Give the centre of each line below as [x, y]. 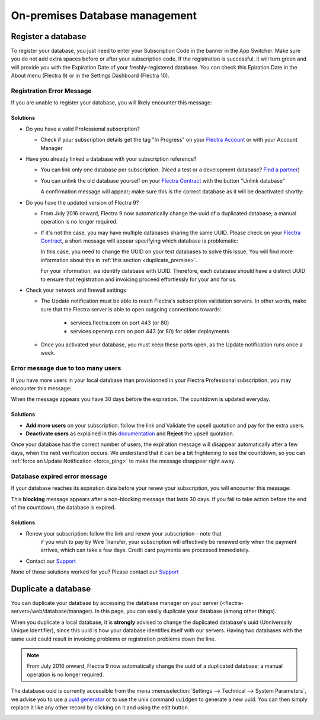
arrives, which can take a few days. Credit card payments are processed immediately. [145, 550]
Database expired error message [59, 476]
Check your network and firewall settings [76, 290]
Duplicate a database [51, 589]
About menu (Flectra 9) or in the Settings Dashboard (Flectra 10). [90, 76]
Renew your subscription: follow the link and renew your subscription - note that [124, 533]
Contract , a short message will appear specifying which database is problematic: [139, 241]
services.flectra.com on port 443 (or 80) [120, 323]
